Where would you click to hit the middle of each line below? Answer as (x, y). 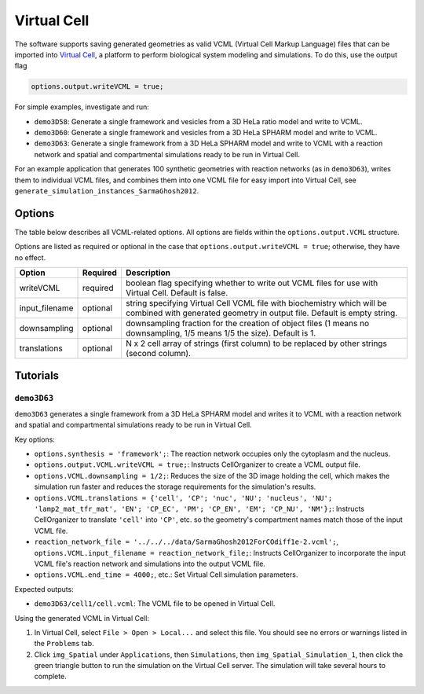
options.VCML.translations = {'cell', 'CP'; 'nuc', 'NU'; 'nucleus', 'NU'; (183, 498)
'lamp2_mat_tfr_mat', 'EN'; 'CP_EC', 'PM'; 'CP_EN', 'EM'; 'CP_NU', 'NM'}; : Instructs (199, 509)
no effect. (30, 257)
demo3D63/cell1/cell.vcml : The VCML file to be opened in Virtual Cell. (155, 604)
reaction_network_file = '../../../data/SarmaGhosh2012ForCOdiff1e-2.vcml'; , (186, 542)
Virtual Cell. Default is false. (177, 293)
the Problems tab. (64, 644)
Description (148, 273)
